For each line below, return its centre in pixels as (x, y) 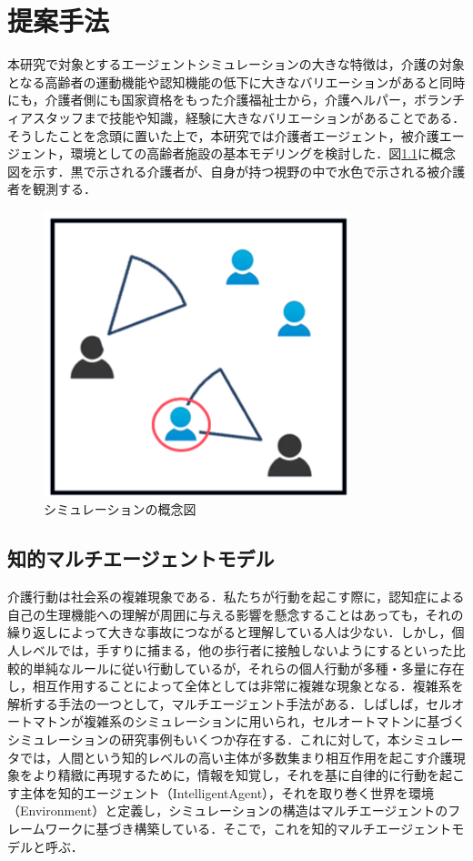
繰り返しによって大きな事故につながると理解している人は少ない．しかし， (230, 632)
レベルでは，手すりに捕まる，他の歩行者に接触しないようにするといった (236, 650)
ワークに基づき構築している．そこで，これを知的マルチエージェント (248, 828)
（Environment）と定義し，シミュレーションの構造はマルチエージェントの (228, 810)
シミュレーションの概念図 (120, 509)
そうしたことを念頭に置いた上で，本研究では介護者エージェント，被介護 (223, 135)
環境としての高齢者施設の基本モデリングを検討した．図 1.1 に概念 (263, 153)
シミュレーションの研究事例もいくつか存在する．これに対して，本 (204, 739)
